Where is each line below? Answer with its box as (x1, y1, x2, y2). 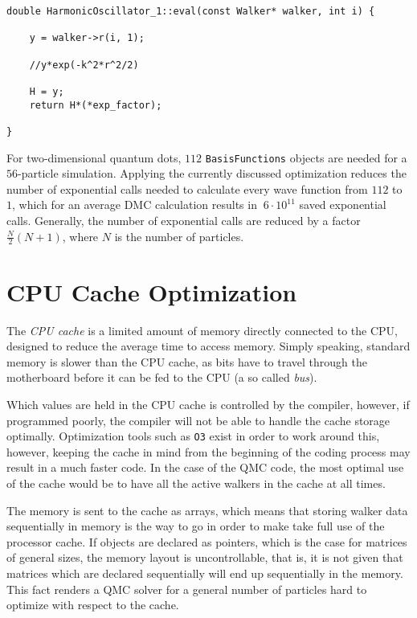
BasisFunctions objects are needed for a (205, 149, 407, 166)
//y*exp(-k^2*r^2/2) (29, 59, 139, 71)
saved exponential (299, 196, 386, 213)
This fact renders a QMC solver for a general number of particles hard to (6, 580, 367, 597)
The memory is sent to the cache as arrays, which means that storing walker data (6, 501, 408, 518)
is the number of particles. (114, 227, 244, 244)
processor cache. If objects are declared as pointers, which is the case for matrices (6, 533, 407, 550)
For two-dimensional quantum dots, (6, 149, 182, 166)
